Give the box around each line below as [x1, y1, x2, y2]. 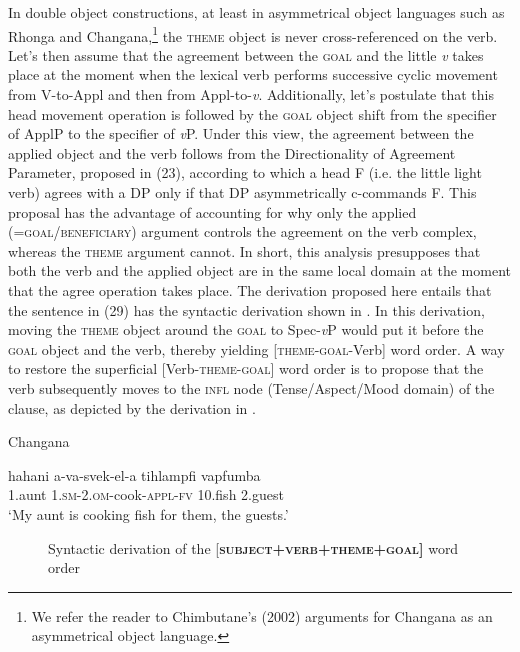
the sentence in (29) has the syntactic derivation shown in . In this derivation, [8, 299, 485, 320]
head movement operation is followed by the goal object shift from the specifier [8, 103, 497, 124]
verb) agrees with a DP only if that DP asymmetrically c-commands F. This [8, 182, 477, 202]
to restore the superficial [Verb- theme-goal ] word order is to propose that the [8, 358, 484, 379]
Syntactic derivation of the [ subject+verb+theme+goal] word [48, 537, 459, 558]
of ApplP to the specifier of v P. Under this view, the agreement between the [8, 123, 474, 144]
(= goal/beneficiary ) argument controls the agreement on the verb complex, [8, 221, 477, 242]
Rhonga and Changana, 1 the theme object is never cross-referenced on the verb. [8, 22, 498, 46]
